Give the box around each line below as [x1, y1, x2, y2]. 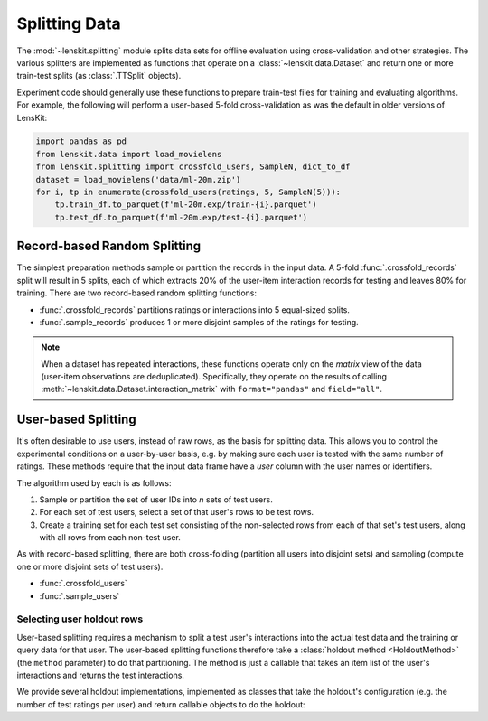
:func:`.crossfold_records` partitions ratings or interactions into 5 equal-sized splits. [39, 304, 350, 315]
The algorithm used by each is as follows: [16, 477, 172, 488]
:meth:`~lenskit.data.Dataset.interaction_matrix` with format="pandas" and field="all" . [41, 384, 383, 395]
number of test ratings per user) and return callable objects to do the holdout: [16, 698, 306, 709]
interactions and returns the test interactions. [16, 669, 185, 680]
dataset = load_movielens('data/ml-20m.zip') [35, 174, 241, 184]
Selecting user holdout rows [16, 613, 144, 625]
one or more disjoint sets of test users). [16, 561, 164, 572]
